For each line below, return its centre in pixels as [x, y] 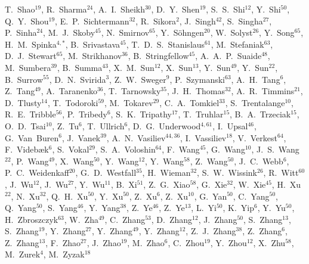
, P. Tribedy [85, 114]
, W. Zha [81, 219]
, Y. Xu [109, 196]
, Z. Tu [66, 125]
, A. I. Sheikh [119, 9]
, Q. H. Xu [67, 196]
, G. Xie [212, 184]
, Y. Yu [271, 208]
